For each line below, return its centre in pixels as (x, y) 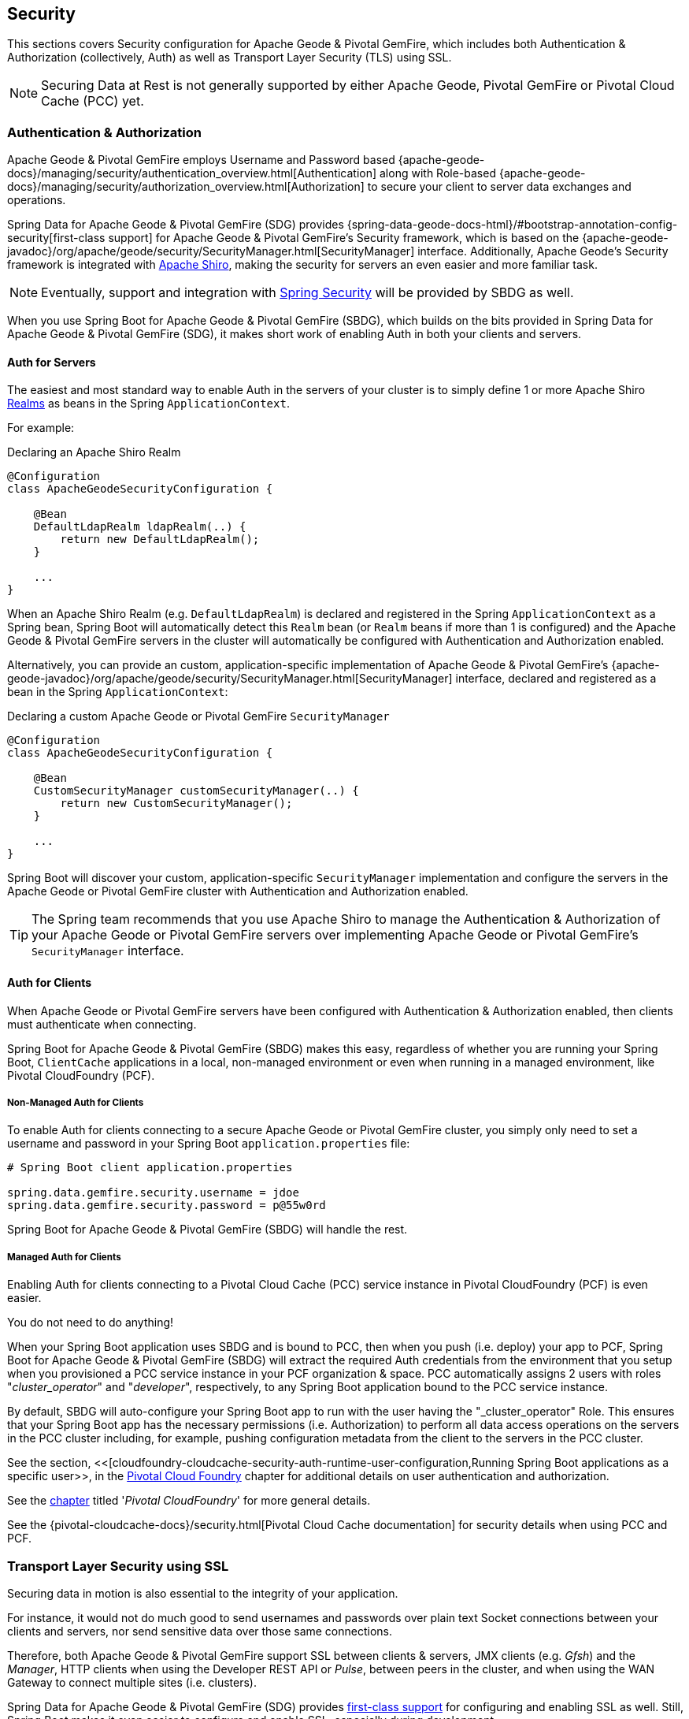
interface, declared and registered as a (556, 679)
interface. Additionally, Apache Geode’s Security (543, 251)
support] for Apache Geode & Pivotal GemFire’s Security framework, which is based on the (344, 238)
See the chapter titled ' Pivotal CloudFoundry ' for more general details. (189, 1501)
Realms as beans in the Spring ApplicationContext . (148, 404)
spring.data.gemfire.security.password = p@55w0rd (167, 1206)
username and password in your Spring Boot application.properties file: (209, 1144)
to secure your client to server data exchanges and (499, 187)
